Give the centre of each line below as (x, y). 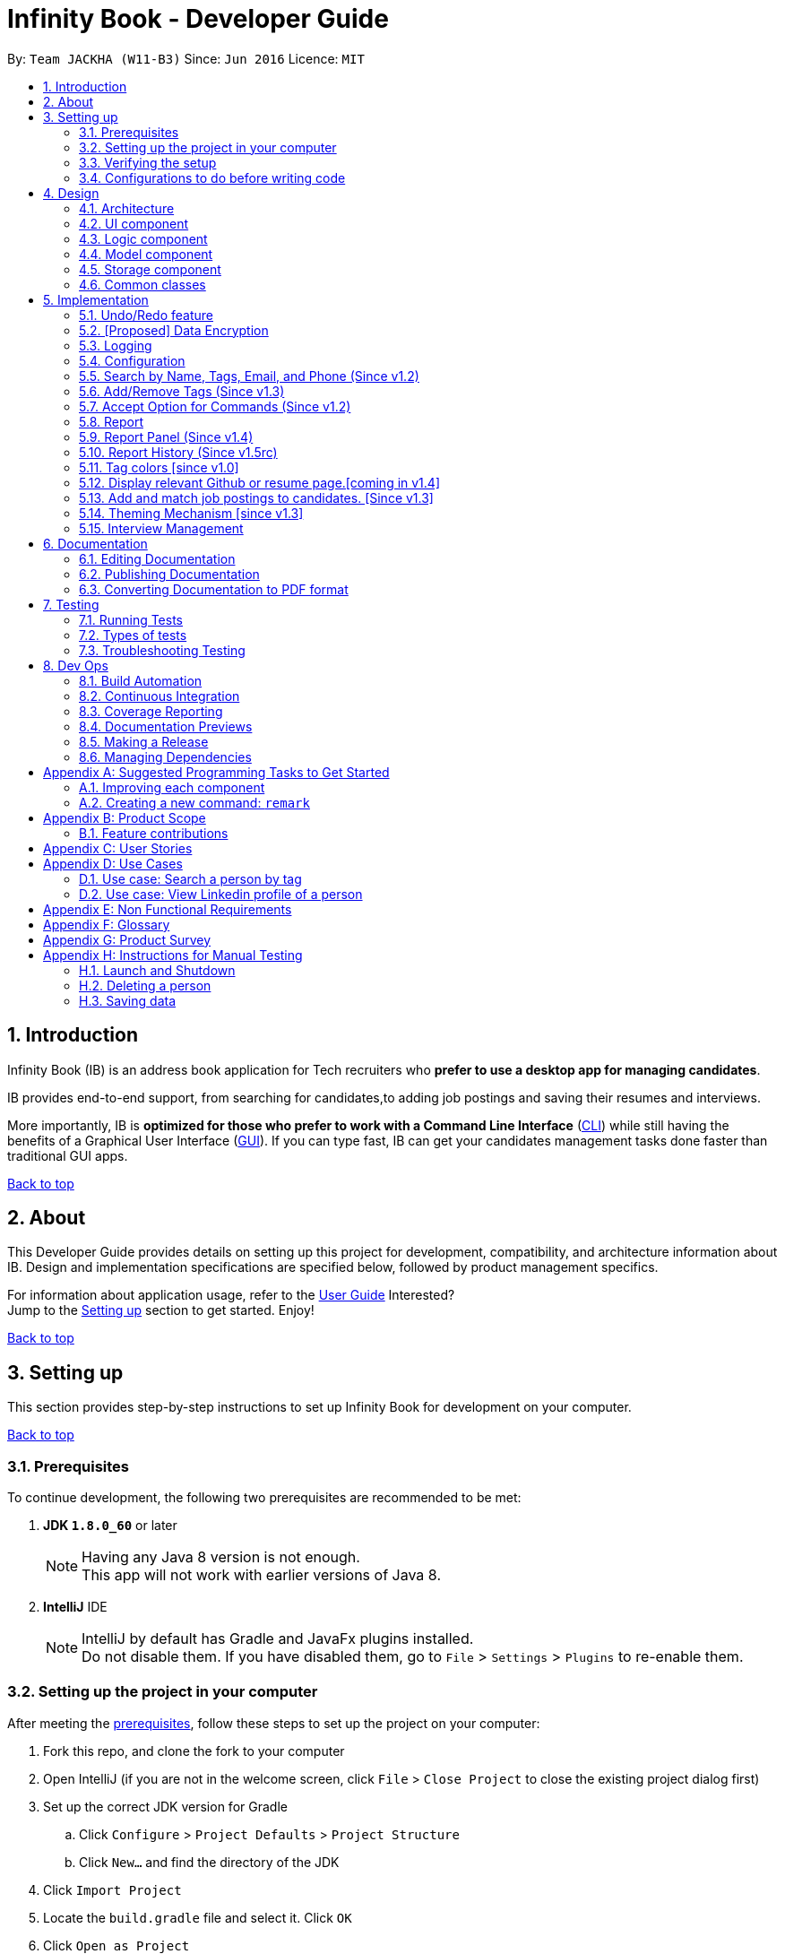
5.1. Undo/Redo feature (146, 315)
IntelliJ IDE (75, 1607)
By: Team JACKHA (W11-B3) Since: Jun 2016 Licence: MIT (186, 58)
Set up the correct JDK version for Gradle (165, 1806)
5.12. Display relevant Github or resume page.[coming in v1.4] (259, 482)
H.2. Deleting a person (145, 985)
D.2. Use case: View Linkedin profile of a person (221, 894)
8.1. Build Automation (141, 680)
